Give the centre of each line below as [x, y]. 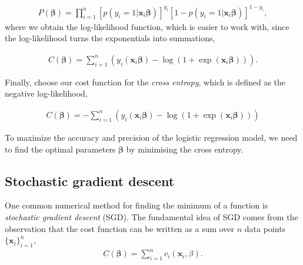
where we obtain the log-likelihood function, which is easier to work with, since [147, 26]
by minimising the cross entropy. [185, 149]
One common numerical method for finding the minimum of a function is [136, 205]
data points [265, 228]
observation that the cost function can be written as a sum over [120, 228]
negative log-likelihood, [46, 93]
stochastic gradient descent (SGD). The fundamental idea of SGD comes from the [151, 216]
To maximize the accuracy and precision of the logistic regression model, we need [151, 137]
